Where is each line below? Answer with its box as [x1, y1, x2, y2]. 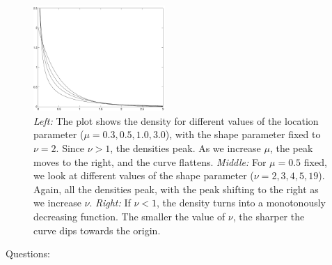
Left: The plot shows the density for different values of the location [33, 113, 319, 128]
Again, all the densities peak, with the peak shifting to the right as [33, 181, 319, 196]
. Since [56, 140, 85, 155]
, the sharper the [232, 209, 305, 223]
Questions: [6, 246, 50, 261]
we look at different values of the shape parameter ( [33, 168, 254, 183]
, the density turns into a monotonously [157, 195, 326, 210]
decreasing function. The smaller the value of [33, 209, 226, 223]
